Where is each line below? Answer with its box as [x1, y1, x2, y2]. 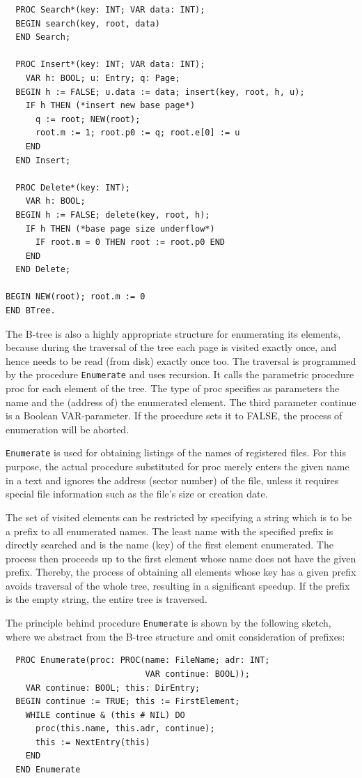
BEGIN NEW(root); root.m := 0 [6, 292, 145, 302]
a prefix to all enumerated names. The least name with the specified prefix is [6, 523, 333, 538]
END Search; [15, 32, 71, 43]
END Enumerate [15, 765, 81, 775]
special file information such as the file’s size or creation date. [6, 486, 268, 501]
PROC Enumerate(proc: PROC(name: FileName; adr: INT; [15, 655, 270, 666]
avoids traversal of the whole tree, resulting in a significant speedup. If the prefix [6, 578, 350, 592]
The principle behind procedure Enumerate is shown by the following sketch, [6, 615, 331, 630]
